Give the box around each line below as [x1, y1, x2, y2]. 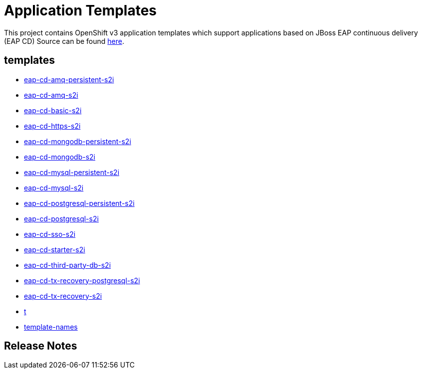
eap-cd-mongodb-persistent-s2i [24, 137, 131, 146]
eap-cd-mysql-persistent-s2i [24, 168, 120, 177]
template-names [24, 322, 78, 331]
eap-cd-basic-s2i [24, 106, 82, 115]
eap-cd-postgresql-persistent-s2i [24, 198, 135, 207]
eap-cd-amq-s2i [24, 90, 78, 99]
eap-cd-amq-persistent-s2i [24, 75, 114, 84]
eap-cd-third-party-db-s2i [24, 260, 111, 269]
